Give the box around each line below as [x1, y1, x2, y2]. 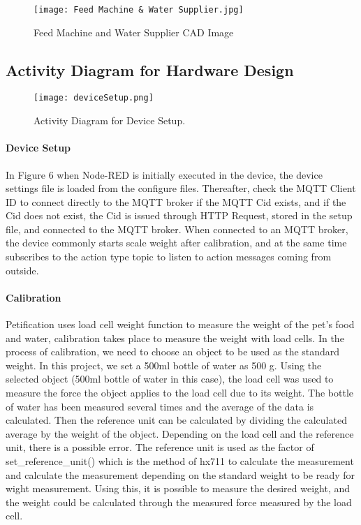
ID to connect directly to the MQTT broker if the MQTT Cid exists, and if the [6, 194, 346, 209]
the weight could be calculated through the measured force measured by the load [6, 494, 352, 509]
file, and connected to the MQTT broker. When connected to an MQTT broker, [6, 221, 348, 236]
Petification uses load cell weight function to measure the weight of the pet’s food [6, 317, 355, 332]
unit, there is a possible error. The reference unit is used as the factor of [6, 440, 314, 454]
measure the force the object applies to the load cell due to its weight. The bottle [6, 385, 354, 400]
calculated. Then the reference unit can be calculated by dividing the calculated [6, 413, 347, 427]
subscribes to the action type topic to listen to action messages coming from [6, 249, 332, 264]
